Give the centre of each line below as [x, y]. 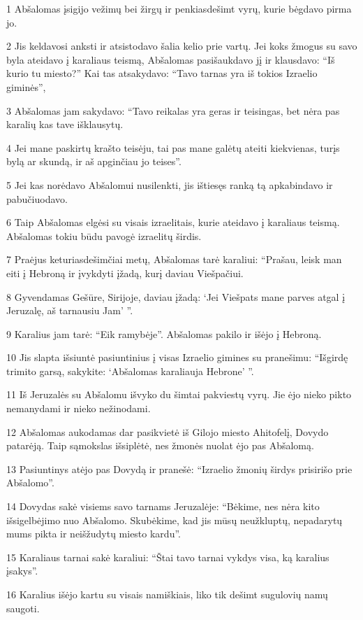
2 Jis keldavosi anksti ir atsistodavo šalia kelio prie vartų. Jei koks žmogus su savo [182, 46]
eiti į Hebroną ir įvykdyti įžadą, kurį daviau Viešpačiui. [125, 273]
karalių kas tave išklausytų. [65, 124]
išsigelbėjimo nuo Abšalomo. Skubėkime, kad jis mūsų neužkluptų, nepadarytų [175, 520]
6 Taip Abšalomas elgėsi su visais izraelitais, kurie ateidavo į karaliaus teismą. [173, 222]
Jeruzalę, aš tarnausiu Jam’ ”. [70, 310]
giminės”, [26, 86]
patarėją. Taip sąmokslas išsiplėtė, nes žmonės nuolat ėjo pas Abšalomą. [160, 445]
